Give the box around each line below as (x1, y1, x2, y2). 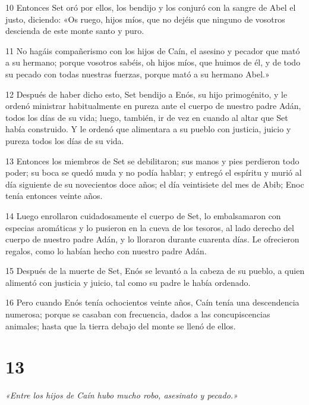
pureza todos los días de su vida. (5, 134, 124, 147)
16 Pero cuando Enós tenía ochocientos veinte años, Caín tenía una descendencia (5, 296, 299, 309)
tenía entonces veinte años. (5, 189, 103, 202)
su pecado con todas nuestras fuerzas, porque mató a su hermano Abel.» (5, 67, 270, 80)
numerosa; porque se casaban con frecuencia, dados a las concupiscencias (5, 308, 270, 320)
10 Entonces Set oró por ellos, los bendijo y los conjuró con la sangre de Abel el (5, 1, 296, 13)
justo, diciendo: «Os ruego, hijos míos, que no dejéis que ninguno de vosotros (5, 13, 285, 25)
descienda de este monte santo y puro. (5, 24, 144, 37)
